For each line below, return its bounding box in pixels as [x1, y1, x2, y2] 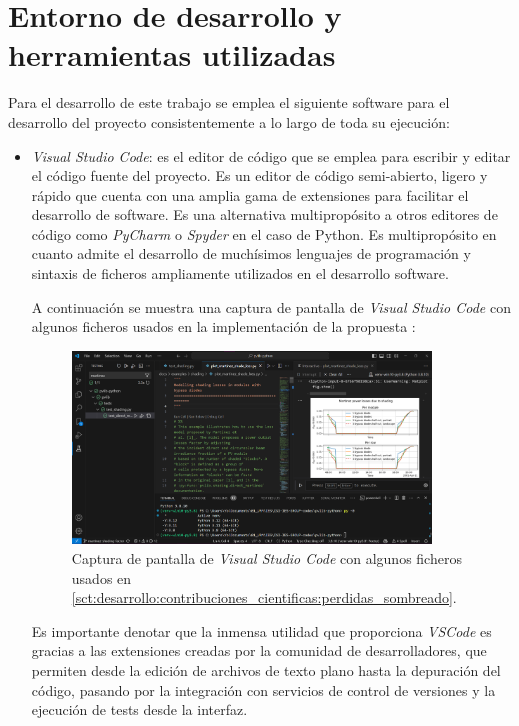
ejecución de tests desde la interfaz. [31, 699, 248, 720]
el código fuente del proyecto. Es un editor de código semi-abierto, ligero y [31, 165, 488, 186]
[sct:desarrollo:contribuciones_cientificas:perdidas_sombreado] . [71, 587, 457, 608]
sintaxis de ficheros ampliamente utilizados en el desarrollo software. [31, 263, 449, 284]
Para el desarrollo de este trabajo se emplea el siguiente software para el [8, 92, 450, 113]
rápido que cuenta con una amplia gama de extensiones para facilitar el [31, 184, 469, 205]
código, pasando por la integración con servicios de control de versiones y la [31, 679, 496, 700]
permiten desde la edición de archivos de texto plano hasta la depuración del [31, 660, 501, 681]
